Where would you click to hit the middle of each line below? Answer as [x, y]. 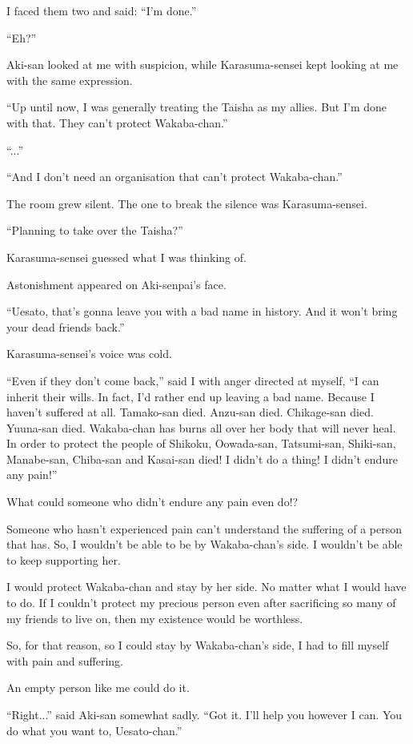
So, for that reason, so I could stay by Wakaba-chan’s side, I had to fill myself [198, 645]
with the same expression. [70, 80]
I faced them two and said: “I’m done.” [102, 10]
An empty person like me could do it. [98, 688]
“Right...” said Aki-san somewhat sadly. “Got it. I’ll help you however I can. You [204, 714]
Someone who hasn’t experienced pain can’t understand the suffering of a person [204, 528]
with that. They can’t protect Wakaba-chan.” [117, 122]
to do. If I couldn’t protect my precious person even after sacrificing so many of [201, 603]
